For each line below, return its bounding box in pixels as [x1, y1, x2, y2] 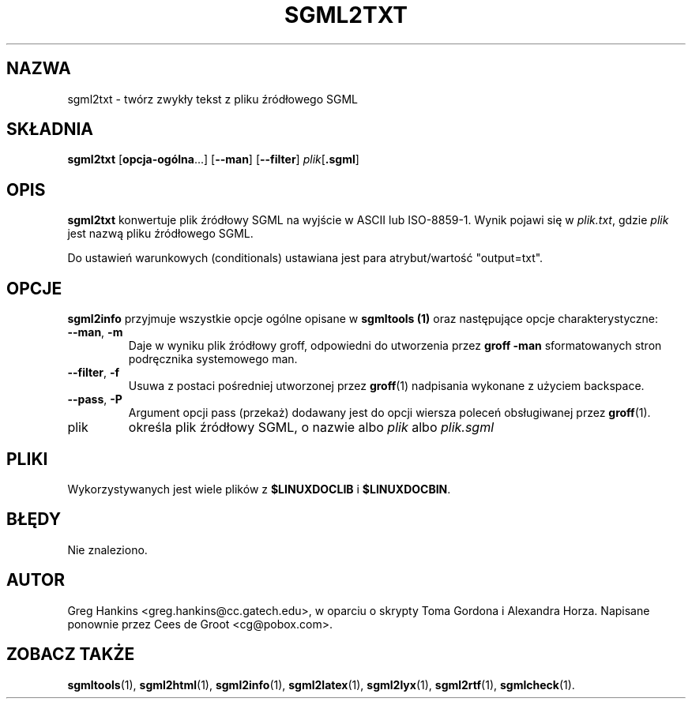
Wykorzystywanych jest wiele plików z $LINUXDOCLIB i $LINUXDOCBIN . [67, 482, 451, 496]
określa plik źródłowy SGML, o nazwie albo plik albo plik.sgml [128, 419, 495, 436]
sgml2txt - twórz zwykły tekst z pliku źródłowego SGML [67, 92, 359, 106]
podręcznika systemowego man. [128, 352, 298, 366]
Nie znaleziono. [67, 542, 148, 557]
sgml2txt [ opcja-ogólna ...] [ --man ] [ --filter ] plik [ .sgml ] [67, 152, 359, 167]
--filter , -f [67, 366, 120, 380]
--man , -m [67, 325, 123, 339]
